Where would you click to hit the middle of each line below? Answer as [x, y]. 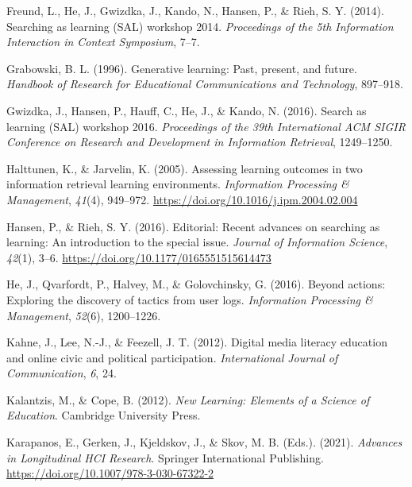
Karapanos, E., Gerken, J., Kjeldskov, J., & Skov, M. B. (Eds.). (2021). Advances [204, 442]
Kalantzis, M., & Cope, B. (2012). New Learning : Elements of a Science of [188, 399]
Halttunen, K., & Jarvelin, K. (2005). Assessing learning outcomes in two [185, 168]
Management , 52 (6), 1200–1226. [84, 315]
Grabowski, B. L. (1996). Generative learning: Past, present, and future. [182, 68]
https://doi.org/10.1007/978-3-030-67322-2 [110, 473]
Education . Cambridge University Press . [104, 415]
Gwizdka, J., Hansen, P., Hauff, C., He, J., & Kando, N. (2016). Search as [187, 110]
